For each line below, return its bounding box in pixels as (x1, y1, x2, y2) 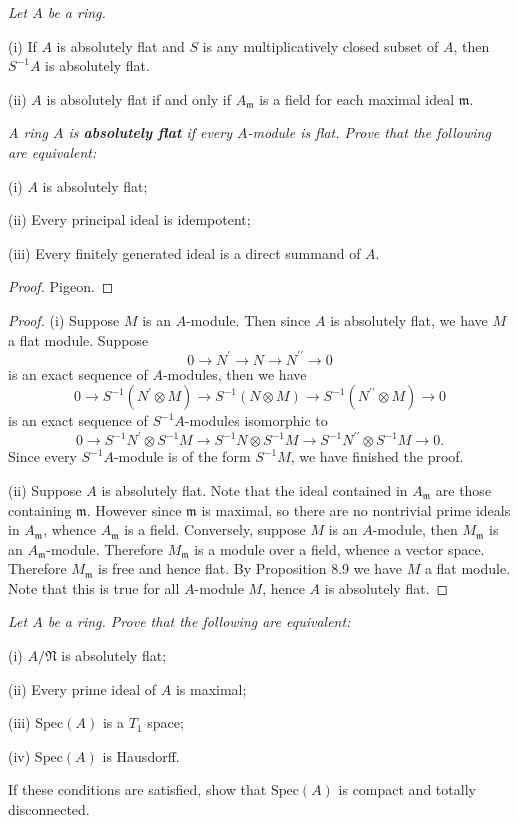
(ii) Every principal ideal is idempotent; (8, 209, 251, 230)
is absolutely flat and (56, 35, 185, 56)
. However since (86, 499, 182, 520)
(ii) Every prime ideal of (8, 678, 157, 699)
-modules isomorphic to (184, 410, 328, 431)
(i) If (8, 35, 37, 56)
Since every (8, 446, 77, 467)
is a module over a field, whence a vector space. (194, 538, 485, 559)
